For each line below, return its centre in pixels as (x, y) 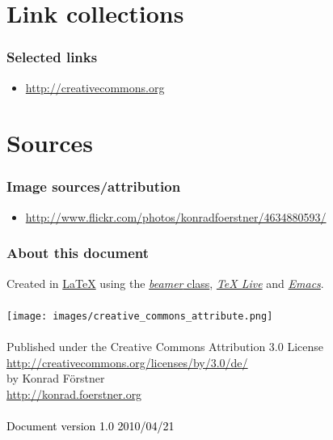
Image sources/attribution (94, 186)
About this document (78, 253)
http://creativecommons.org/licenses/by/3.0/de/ (127, 362)
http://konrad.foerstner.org (74, 393)
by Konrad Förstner (56, 378)
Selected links (52, 57)
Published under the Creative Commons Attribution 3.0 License (165, 347)
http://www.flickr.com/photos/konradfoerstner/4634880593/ (176, 216)
